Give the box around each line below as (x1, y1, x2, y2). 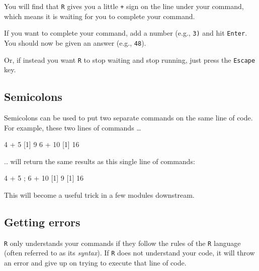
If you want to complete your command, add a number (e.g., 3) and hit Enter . (4, 28, 247, 38)
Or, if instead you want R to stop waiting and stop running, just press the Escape (4, 54, 255, 65)
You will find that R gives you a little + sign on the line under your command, (4, 1, 244, 11)
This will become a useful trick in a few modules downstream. (4, 189, 195, 200)
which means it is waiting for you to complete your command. (4, 11, 195, 21)
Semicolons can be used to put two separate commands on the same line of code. (4, 112, 253, 123)
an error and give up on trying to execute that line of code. (4, 257, 187, 268)
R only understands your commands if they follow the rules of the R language (4, 237, 241, 248)
